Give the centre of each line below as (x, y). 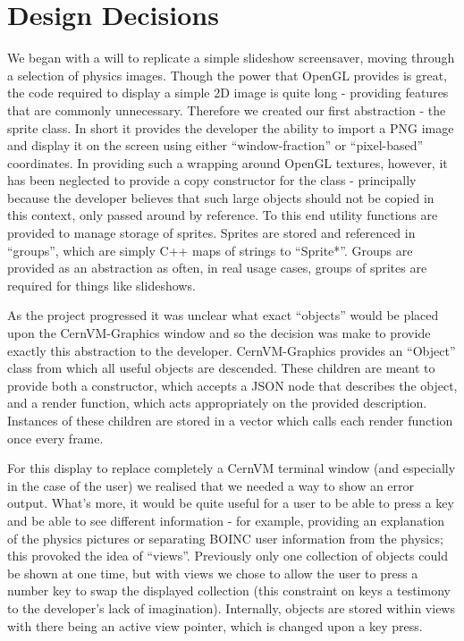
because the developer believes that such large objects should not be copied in (221, 197)
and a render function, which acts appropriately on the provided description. (217, 403)
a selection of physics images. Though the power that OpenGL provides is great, (228, 75)
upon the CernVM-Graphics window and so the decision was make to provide (219, 333)
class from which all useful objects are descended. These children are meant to (221, 368)
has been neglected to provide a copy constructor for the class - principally (212, 180)
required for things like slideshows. (101, 285)
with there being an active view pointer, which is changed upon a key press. (215, 625)
